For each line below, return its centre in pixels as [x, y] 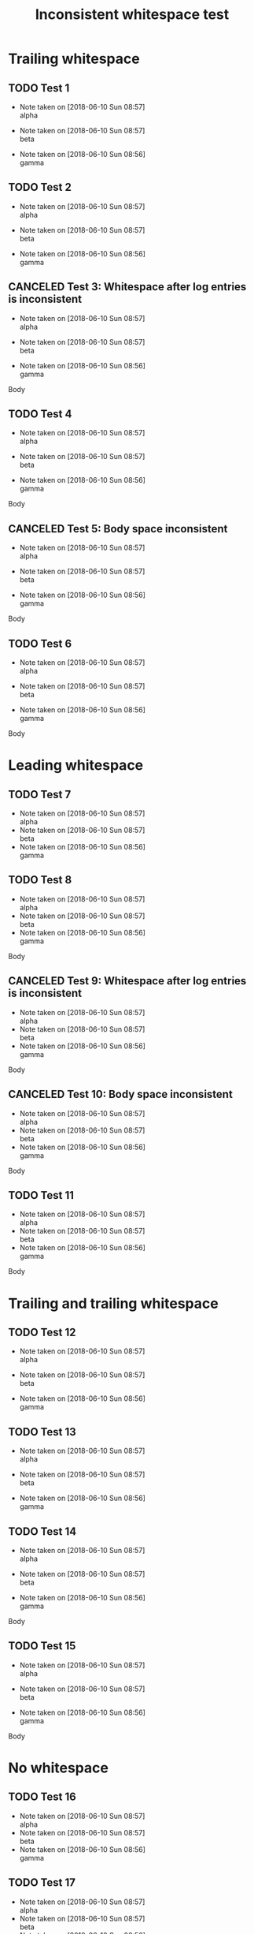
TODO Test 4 [40, 414]
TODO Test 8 [40, 880]
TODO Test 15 [42, 1646]
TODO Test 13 [42, 1432]
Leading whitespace [76, 765]
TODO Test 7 [40, 794]
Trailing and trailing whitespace [113, 1303]
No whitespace [58, 1768]
